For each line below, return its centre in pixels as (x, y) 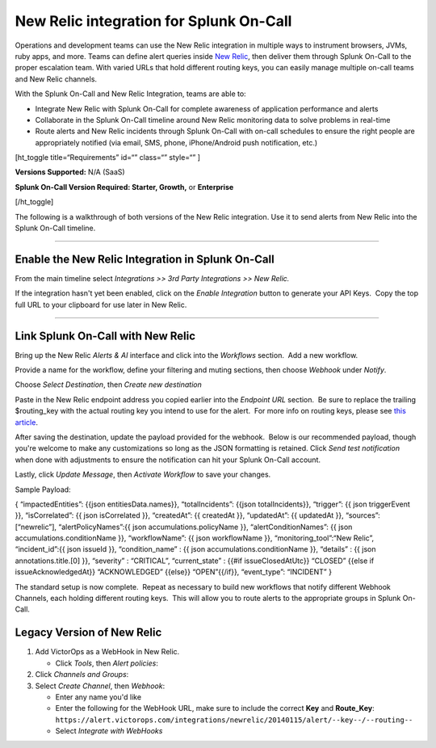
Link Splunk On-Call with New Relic (105, 336)
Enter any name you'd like (98, 697)
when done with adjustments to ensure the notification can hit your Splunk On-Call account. (168, 460)
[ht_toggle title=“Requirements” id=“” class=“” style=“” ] (108, 158)
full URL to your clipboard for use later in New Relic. (101, 305)
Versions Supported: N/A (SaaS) (70, 172)
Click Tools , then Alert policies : (107, 663)
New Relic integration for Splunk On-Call (153, 21)
